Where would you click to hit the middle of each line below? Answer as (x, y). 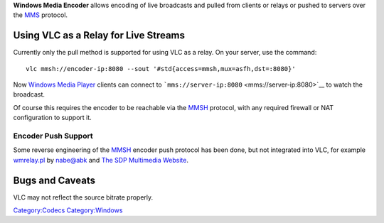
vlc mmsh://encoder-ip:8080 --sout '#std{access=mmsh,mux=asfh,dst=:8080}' (161, 69)
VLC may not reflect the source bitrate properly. (83, 197)
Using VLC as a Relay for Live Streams (99, 36)
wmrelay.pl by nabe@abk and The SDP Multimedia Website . (101, 160)
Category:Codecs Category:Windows (68, 210)
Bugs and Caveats (54, 180)
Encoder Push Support (53, 136)
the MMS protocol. (40, 15)
